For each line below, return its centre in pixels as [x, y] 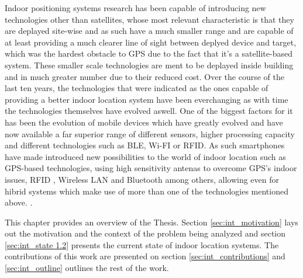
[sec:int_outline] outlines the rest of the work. [87, 268]
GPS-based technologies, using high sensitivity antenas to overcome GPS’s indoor [151, 168]
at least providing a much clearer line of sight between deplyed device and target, [151, 42]
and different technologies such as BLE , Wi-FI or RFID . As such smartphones [145, 145]
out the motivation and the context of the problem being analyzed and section [145, 233]
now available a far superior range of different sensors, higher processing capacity [150, 133]
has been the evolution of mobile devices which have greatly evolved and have [144, 122]
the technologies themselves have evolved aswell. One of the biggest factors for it [149, 111]
